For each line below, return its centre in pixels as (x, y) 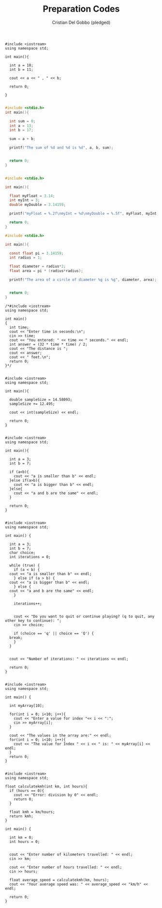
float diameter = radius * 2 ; (38, 266)
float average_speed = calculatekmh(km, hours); (59, 880)
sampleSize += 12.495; (32, 404)
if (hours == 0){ (27, 790)
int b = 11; (22, 69)
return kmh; (22, 816)
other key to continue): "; (33, 620)
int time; (19, 327)
